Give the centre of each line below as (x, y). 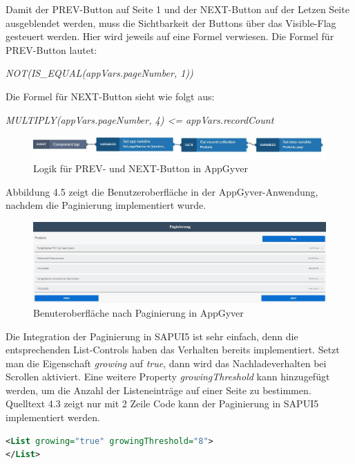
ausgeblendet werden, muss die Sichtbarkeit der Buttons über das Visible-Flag (171, 22)
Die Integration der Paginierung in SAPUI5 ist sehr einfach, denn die (152, 336)
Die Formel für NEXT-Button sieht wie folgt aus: (110, 96)
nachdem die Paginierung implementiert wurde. (106, 205)
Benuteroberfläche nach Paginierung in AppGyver (138, 312)
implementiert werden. (53, 417)
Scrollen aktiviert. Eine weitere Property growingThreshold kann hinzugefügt (168, 377)
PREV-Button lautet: (51, 49)
